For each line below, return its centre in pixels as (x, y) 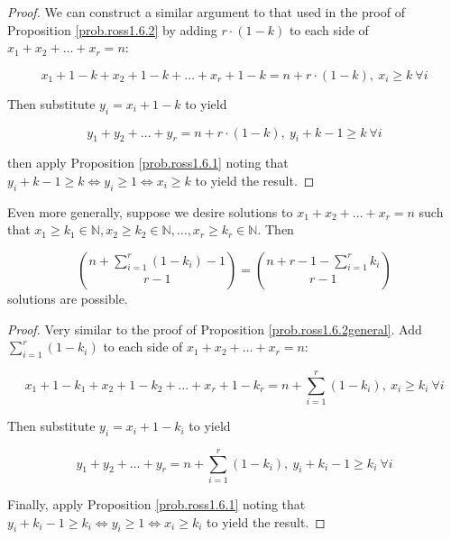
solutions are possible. (68, 298)
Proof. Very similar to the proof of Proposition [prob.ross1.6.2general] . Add (215, 329)
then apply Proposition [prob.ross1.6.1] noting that (148, 163)
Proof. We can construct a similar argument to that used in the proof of (206, 12)
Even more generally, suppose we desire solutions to (150, 211)
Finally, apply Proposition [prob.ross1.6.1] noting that (156, 503)
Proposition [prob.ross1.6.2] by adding (112, 29)
